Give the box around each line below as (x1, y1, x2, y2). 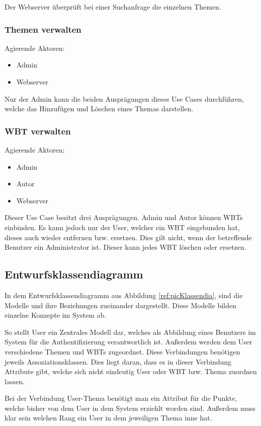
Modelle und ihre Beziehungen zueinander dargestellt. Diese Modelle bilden (5, 300, 236, 310)
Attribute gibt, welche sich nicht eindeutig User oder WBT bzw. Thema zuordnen (5, 366, 257, 377)
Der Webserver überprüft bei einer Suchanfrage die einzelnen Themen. (5, 2, 221, 12)
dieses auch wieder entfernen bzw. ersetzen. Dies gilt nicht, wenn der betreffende (5, 232, 252, 242)
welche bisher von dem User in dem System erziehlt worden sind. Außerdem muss (5, 402, 256, 413)
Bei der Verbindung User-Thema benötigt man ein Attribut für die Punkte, (5, 393, 237, 403)
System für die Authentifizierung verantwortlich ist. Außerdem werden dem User (5, 336, 252, 347)
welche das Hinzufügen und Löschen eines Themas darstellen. (5, 103, 194, 114)
